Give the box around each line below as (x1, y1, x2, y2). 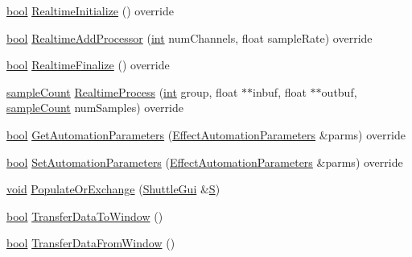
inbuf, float (253, 83, 307, 100)
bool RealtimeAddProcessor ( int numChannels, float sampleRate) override (6, 29, 373, 46)
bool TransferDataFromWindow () (6, 234, 175, 251)
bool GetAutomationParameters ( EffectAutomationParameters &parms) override (6, 126, 406, 143)
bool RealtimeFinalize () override (6, 56, 170, 73)
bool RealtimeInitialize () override (6, 2, 174, 19)
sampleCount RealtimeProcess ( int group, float (6, 83, 238, 100)
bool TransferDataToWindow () (6, 207, 163, 224)
